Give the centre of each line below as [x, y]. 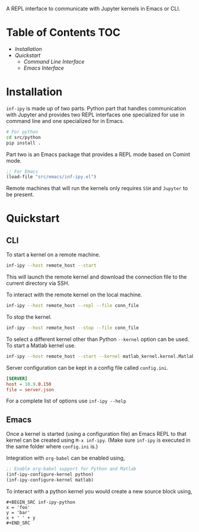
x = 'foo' [18, 507]
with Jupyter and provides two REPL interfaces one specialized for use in [95, 115]
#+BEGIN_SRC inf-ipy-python [41, 502]
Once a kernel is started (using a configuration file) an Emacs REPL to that [96, 434]
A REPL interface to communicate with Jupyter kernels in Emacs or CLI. [93, 9]
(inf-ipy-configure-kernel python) [50, 474]
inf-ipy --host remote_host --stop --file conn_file [73, 328]
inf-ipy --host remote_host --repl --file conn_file [73, 306]
